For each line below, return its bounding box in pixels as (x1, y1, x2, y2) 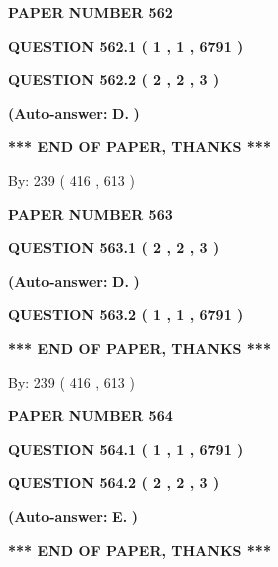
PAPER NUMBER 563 (8, 203, 173, 224)
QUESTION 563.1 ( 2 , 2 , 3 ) (8, 237, 220, 258)
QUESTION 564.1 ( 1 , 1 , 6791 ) (8, 438, 244, 459)
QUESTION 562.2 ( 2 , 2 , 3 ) (8, 69, 220, 90)
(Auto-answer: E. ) (8, 505, 139, 526)
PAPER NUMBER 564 (8, 405, 173, 426)
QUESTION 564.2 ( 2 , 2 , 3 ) (8, 472, 220, 493)
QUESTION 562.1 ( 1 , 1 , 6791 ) (8, 35, 244, 56)
